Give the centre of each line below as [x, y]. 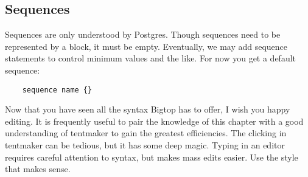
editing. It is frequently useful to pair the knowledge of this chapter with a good [154, 121]
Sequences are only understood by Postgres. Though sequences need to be [143, 34]
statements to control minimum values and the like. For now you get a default [151, 58]
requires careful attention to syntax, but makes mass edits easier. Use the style [152, 157]
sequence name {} [57, 90]
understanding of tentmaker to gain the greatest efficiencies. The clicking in [146, 133]
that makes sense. [38, 169]
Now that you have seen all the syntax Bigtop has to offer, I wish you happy [148, 109]
